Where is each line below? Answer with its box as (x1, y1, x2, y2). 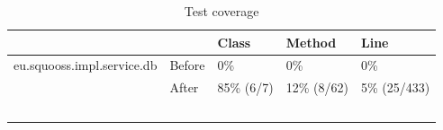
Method (285, 32, 337, 51)
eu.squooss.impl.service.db (14, 56, 158, 74)
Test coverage (184, 2, 259, 20)
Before (169, 56, 205, 74)
